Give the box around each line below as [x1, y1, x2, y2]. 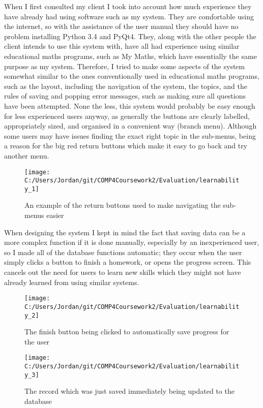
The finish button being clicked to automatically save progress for [24, 326, 229, 337]
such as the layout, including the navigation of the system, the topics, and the [4, 80, 247, 91]
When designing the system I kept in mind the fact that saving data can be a [4, 227, 246, 237]
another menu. [4, 150, 49, 161]
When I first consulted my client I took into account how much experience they [4, 1, 252, 11]
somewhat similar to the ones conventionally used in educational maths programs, [4, 71, 259, 81]
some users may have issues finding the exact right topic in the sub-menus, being [4, 130, 256, 141]
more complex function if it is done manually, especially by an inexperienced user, [4, 237, 259, 247]
